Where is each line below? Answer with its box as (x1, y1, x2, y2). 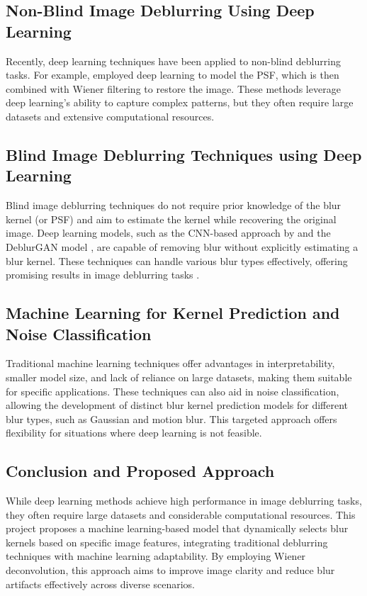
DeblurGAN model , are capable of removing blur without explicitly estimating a (6, 239, 358, 254)
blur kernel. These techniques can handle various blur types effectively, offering (6, 253, 348, 268)
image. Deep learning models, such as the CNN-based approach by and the (6, 225, 331, 240)
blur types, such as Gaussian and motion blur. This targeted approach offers (6, 411, 337, 426)
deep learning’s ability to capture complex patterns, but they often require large (6, 95, 354, 110)
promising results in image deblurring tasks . (6, 267, 200, 282)
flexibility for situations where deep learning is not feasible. (6, 425, 262, 440)
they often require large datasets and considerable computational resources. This (6, 507, 356, 522)
